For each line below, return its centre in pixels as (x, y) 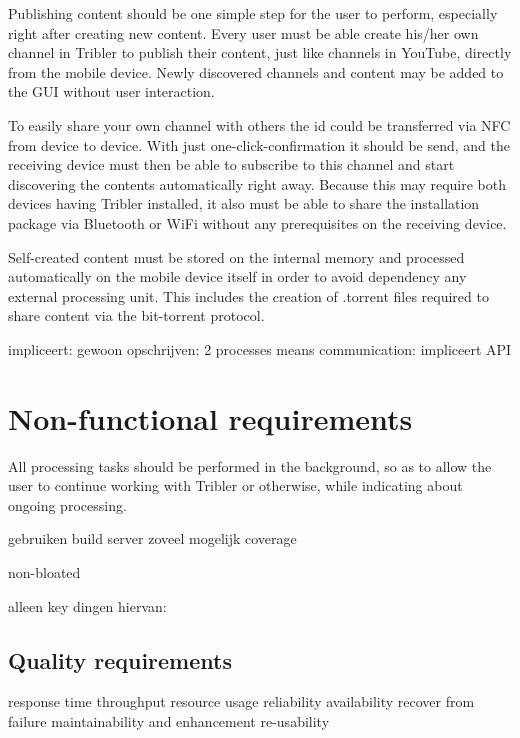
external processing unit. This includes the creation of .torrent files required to (248, 295)
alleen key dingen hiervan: (87, 605)
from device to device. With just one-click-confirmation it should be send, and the (259, 144)
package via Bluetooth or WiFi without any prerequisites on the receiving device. (257, 222)
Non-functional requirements (210, 417)
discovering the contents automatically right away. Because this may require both (257, 183)
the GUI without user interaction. (111, 91)
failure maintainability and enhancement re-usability (169, 720)
